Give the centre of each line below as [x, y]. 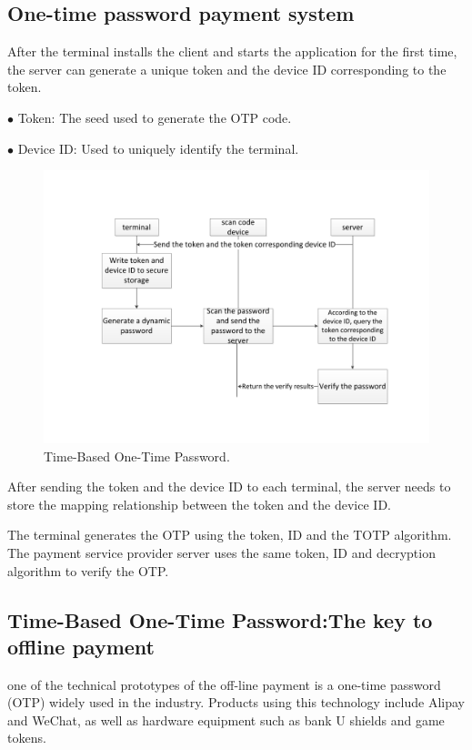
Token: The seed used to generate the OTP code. [155, 117]
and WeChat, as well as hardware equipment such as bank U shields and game [226, 720]
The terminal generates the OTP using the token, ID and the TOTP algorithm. [230, 535]
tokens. [27, 738]
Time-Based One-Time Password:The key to [220, 619]
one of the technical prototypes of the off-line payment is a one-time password [224, 684]
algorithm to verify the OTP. [88, 570]
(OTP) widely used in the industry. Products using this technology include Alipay [236, 702]
